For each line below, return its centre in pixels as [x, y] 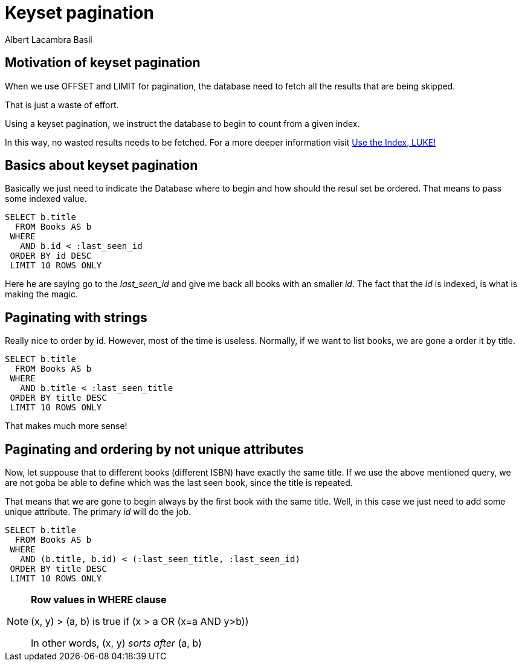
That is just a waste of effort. [62, 105]
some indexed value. [46, 199]
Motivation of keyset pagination [103, 63]
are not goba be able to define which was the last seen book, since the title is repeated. [179, 483]
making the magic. [42, 294]
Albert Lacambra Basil [49, 39]
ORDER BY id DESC [51, 256]
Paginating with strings [76, 317]
